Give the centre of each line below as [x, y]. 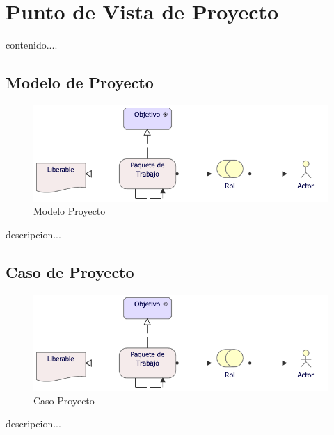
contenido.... [32, 45]
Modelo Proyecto [70, 211]
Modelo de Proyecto [80, 82]
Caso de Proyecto [70, 271]
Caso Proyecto [64, 400]
